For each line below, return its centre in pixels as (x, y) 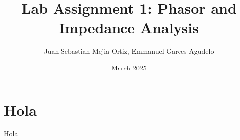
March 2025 (129, 67)
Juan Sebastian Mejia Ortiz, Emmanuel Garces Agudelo (129, 51)
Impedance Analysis (129, 27)
